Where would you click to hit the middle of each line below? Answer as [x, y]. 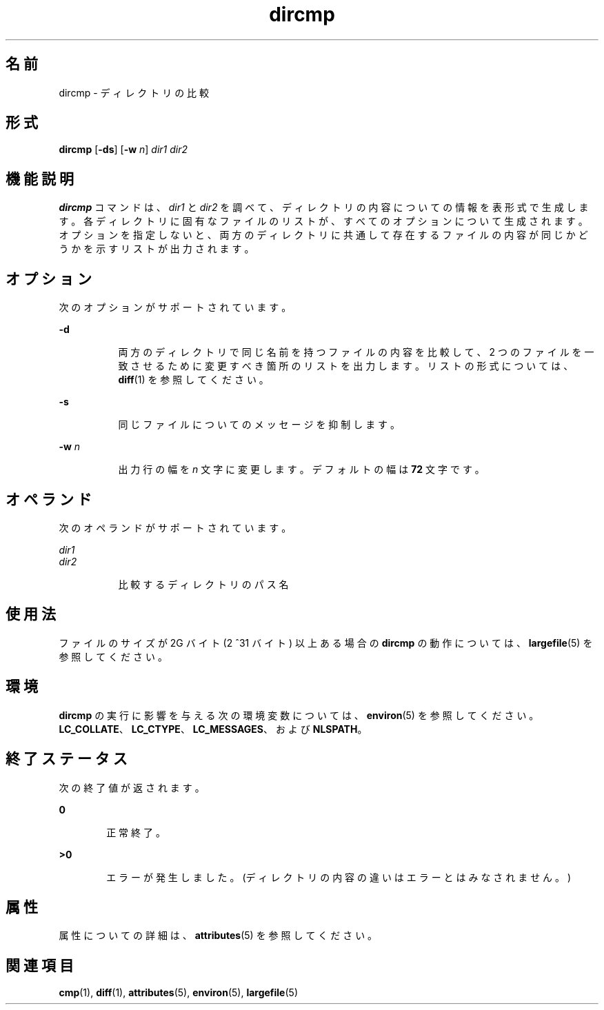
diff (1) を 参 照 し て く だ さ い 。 [193, 380]
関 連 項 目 [40, 965]
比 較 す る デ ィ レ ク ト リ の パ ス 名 [203, 584]
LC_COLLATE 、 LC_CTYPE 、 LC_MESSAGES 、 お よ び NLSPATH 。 [213, 729]
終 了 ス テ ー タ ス [67, 759]
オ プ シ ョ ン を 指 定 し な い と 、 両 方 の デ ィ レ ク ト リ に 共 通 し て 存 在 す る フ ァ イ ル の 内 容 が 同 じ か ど [323, 235]
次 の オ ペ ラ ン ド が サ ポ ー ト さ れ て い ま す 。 [175, 527]
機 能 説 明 [40, 179]
